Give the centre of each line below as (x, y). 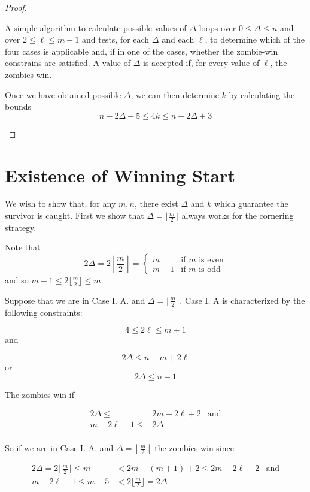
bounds (18, 106)
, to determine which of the (255, 39)
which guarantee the (251, 203)
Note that (23, 247)
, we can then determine (175, 94)
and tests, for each (116, 39)
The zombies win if (39, 394)
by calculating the (262, 94)
